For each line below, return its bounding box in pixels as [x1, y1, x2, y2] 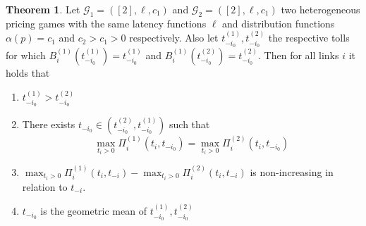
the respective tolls [268, 30, 350, 45]
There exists [22, 117, 75, 132]
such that [169, 117, 210, 132]
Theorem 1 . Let [6, 2, 80, 16]
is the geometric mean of [40, 203, 147, 218]
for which [6, 48, 46, 63]
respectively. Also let [129, 30, 219, 45]
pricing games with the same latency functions [6, 15, 207, 30]
